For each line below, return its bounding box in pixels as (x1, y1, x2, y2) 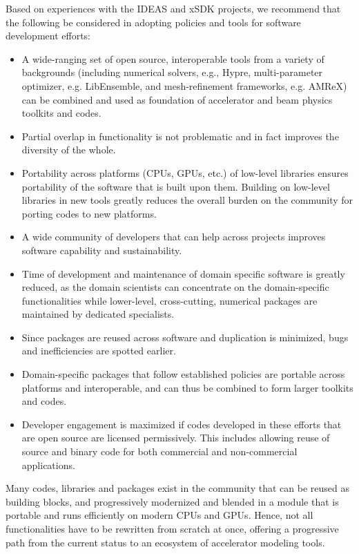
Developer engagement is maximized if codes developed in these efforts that (21, 417, 342, 431)
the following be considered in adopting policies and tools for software (6, 15, 301, 29)
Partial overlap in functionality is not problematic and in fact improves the (21, 128, 339, 143)
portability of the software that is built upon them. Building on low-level (21, 179, 330, 193)
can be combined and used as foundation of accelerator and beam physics (21, 92, 333, 106)
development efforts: (6, 28, 90, 43)
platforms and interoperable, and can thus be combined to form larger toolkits (21, 380, 353, 394)
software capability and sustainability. (21, 242, 182, 257)
